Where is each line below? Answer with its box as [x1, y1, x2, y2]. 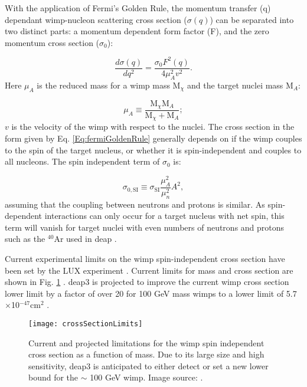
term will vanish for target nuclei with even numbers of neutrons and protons [5, 221, 285, 233]
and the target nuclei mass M [187, 78, 293, 91]
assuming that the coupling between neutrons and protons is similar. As [5, 198, 265, 210]
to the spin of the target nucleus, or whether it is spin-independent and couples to [5, 143, 302, 156]
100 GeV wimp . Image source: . [90, 371, 203, 383]
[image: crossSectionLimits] [28, 319, 143, 328]
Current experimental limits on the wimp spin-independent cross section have [5, 252, 285, 264]
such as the [5, 232, 45, 245]
